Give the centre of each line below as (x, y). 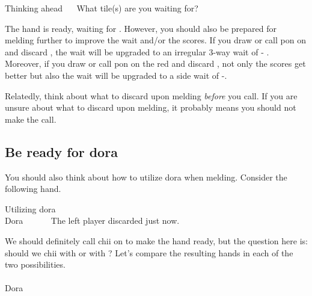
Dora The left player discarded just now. (92, 220)
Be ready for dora (61, 151)
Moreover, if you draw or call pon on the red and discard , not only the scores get (155, 63)
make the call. (31, 119)
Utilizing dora (30, 208)
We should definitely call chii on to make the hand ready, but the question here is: (156, 240)
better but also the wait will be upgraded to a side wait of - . (116, 75)
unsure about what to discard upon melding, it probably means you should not (151, 107)
